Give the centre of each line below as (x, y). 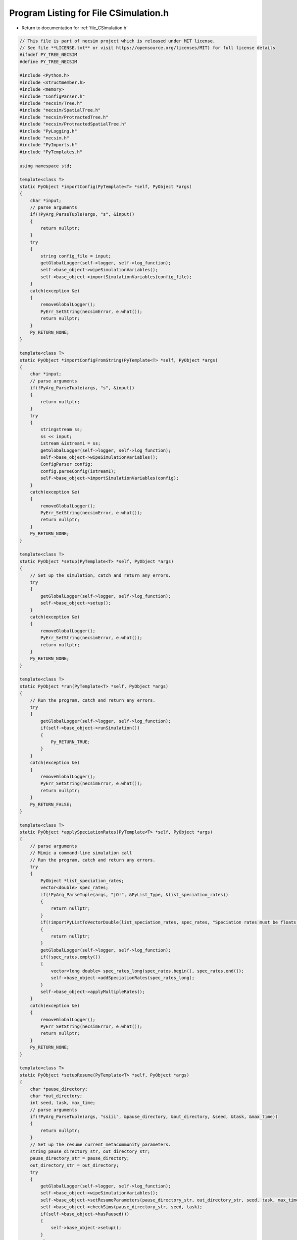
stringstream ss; (61, 430)
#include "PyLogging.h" (49, 131)
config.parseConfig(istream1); (78, 471)
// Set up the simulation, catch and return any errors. (100, 575)
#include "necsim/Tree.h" (51, 103)
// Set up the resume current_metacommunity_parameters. (100, 1144)
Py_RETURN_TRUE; (71, 742)
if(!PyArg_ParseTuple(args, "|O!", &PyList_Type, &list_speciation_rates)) (134, 895)
